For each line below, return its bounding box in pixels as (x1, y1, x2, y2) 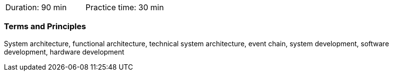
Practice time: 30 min (85, 2, 164, 12)
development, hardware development (4, 47, 124, 56)
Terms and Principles (4, 21, 86, 32)
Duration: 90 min (5, 2, 67, 12)
